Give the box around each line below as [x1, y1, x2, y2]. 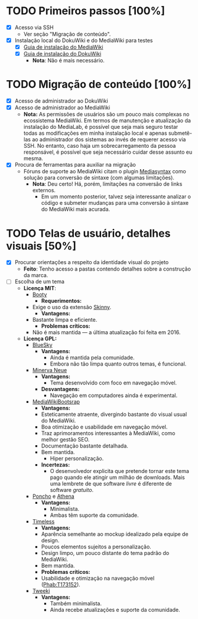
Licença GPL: [23, 335, 57, 342]
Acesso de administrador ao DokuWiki [14, 97, 108, 104]
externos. [32, 187, 56, 194]
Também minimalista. [50, 600, 102, 607]
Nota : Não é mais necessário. [32, 57, 105, 64]
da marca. [23, 272, 48, 279]
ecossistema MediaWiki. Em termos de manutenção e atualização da [23, 117, 191, 124]
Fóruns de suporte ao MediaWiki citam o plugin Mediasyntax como [23, 168, 186, 175]
